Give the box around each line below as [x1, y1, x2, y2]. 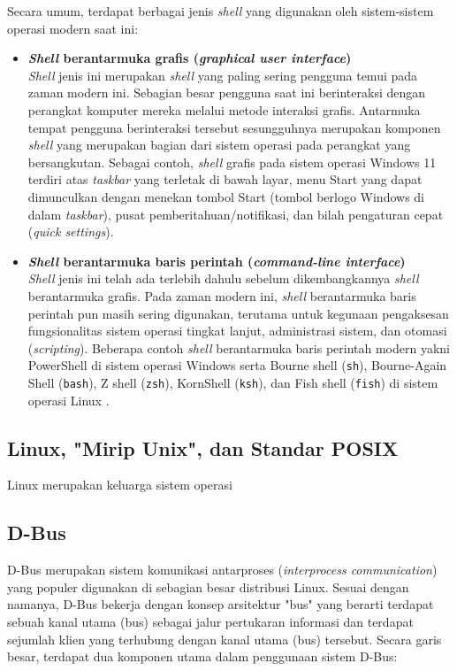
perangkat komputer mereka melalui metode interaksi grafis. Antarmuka [27, 100, 421, 119]
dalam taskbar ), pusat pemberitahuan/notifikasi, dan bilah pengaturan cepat [27, 204, 444, 223]
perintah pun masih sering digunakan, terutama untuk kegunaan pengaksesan [27, 304, 449, 322]
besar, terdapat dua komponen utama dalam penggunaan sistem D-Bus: [7, 647, 398, 666]
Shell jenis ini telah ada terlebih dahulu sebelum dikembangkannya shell [27, 269, 419, 288]
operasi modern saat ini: [7, 19, 139, 37]
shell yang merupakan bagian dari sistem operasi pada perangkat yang [27, 135, 411, 154]
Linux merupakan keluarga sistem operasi [7, 475, 232, 494]
